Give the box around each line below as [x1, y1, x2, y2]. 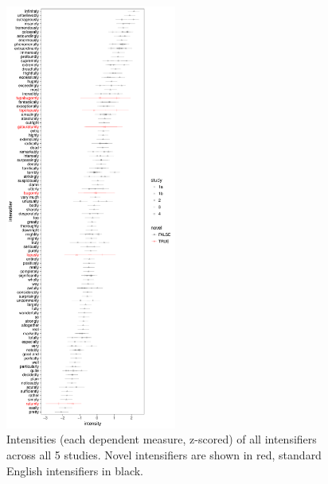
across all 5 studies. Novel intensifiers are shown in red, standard [6, 446, 322, 463]
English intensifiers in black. [6, 462, 143, 478]
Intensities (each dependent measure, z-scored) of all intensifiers [6, 431, 317, 447]
